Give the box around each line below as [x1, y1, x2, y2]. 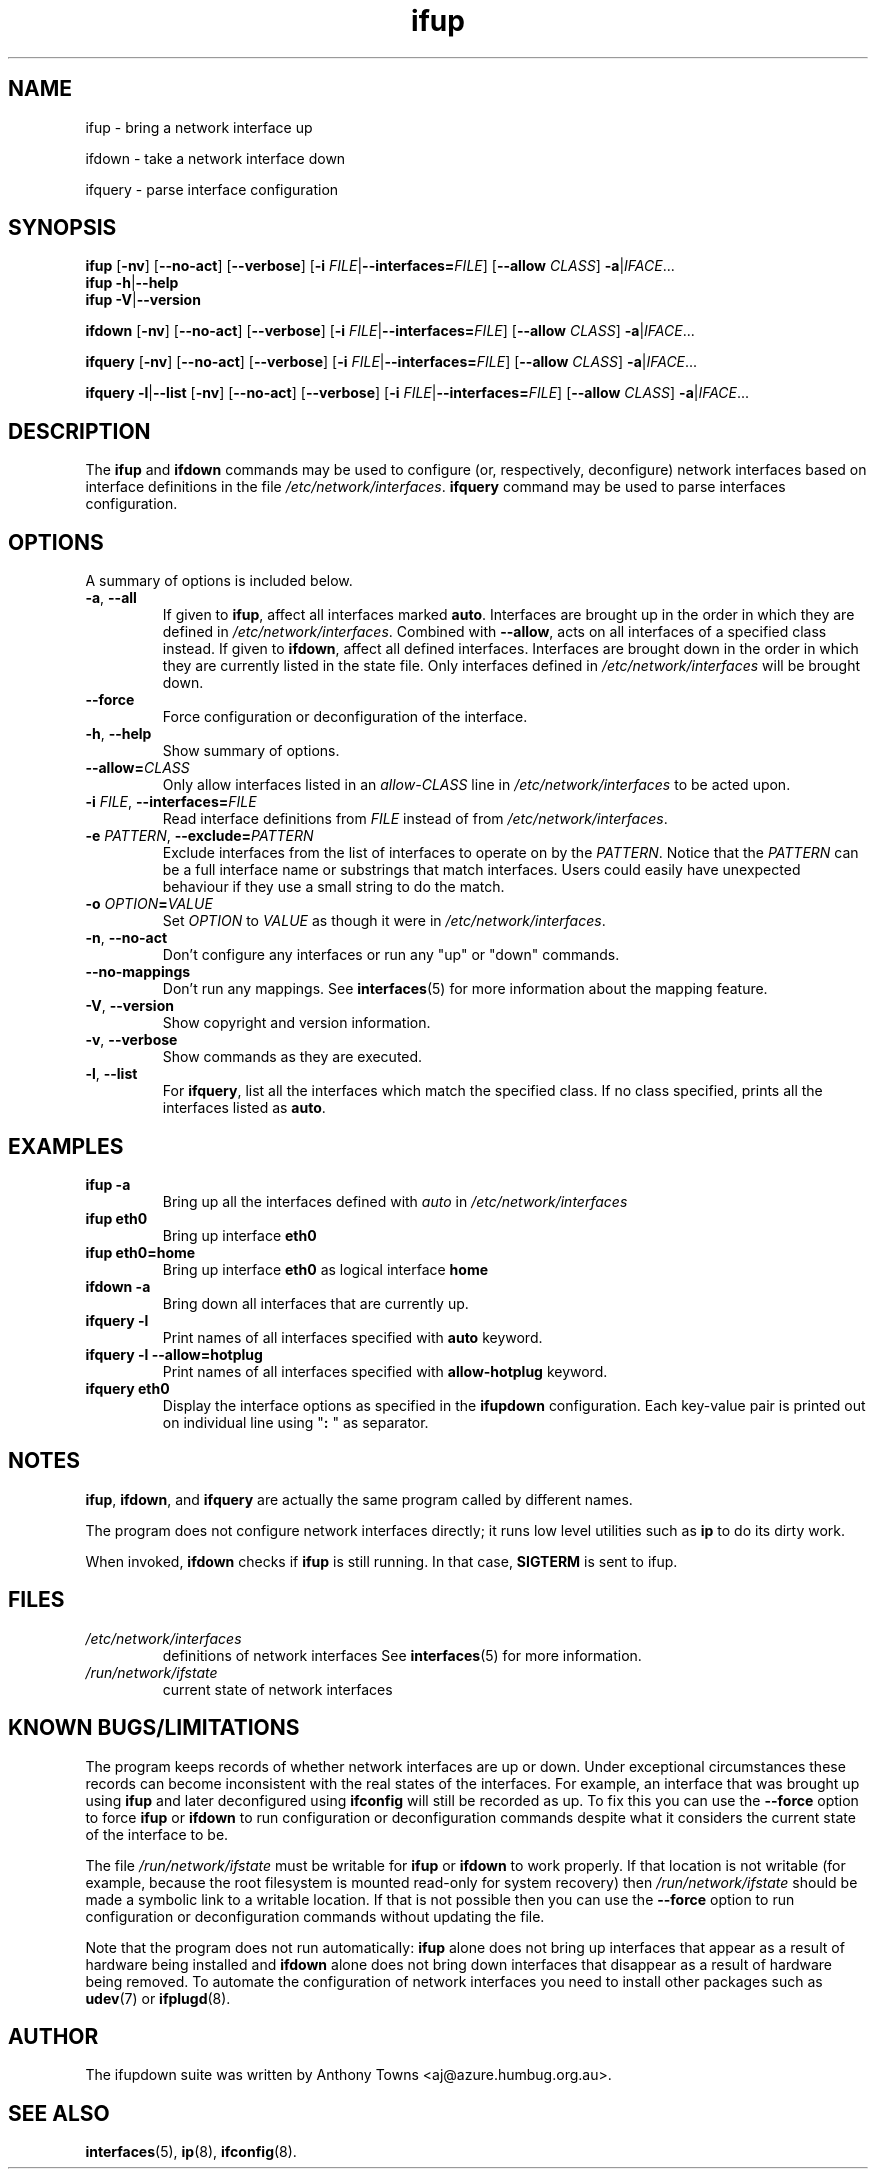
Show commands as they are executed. [162, 1048, 423, 1066]
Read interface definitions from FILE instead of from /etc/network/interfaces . [162, 810, 668, 828]
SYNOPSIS [8, 215, 117, 241]
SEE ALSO [8, 2100, 110, 2126]
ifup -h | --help [85, 274, 179, 292]
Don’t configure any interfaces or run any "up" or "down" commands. [162, 946, 620, 964]
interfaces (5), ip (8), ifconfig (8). [85, 2143, 297, 2161]
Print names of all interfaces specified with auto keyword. [162, 1328, 543, 1346]
